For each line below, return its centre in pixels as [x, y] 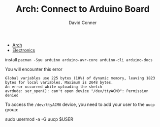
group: [12, 109]
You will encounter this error [34, 69]
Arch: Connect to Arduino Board [83, 9]
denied [12, 95]
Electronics [24, 50]
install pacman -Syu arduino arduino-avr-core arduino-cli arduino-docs [79, 59]
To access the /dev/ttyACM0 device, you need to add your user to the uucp [80, 104]
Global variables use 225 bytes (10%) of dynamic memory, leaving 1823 [80, 78]
